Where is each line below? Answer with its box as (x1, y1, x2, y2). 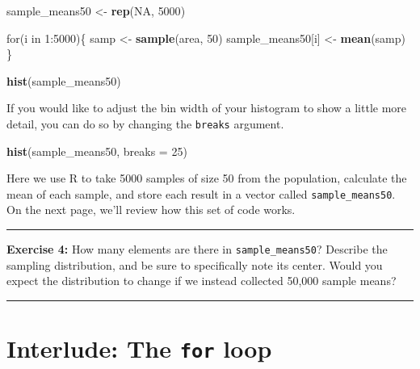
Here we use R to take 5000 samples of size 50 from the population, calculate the (6, 170, 407, 187)
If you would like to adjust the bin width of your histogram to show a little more (6, 99, 407, 116)
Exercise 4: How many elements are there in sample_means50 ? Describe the (6, 241, 388, 258)
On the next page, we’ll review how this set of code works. (6, 201, 296, 218)
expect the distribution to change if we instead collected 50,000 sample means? (6, 272, 397, 289)
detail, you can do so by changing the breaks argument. (6, 115, 284, 132)
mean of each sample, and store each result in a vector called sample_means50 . (6, 185, 396, 202)
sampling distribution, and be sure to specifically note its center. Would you (6, 256, 383, 273)
